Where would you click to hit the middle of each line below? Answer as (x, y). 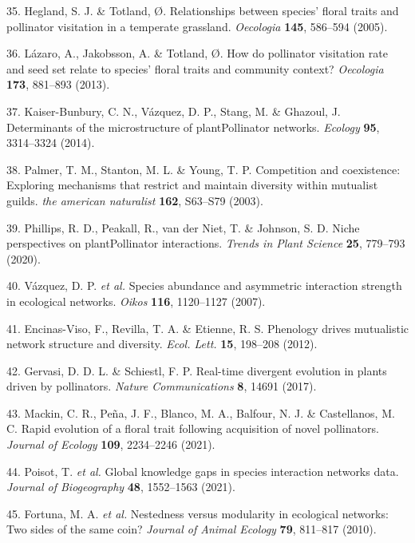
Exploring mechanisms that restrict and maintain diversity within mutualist (192, 185)
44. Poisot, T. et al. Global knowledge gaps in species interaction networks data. (203, 471)
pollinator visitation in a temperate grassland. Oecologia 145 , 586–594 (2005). (197, 26)
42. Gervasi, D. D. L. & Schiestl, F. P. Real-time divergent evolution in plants (197, 370)
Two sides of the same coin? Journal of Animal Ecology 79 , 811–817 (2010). (192, 529)
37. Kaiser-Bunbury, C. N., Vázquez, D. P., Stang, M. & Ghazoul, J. (174, 111)
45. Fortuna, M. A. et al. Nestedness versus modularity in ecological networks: (198, 513)
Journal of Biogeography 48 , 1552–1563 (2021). (121, 487)
